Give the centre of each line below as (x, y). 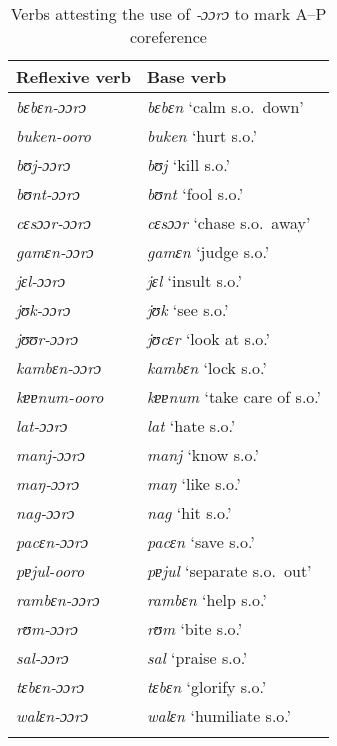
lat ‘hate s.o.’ (191, 425)
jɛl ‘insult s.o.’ (194, 280)
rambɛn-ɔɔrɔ (58, 599)
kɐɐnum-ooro (60, 396)
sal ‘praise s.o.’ (197, 657)
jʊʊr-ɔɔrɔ (47, 338)
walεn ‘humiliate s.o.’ (218, 715)
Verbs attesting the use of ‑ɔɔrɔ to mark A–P (168, 13)
